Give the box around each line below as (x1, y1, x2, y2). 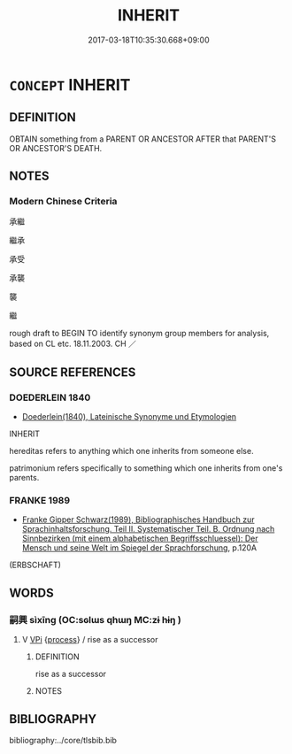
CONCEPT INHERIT (9, 74, 131, 95)
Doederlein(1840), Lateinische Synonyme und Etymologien (21, 412, 237, 422)
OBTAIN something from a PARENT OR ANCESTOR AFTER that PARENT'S (9, 134, 277, 144)
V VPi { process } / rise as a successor (21, 635, 158, 645)
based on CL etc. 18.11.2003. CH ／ (9, 338, 137, 350)
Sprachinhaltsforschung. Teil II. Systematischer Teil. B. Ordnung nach (21, 524, 275, 535)
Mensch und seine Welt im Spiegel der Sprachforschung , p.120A (21, 542, 257, 553)
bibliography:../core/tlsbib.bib (9, 735, 118, 745)
